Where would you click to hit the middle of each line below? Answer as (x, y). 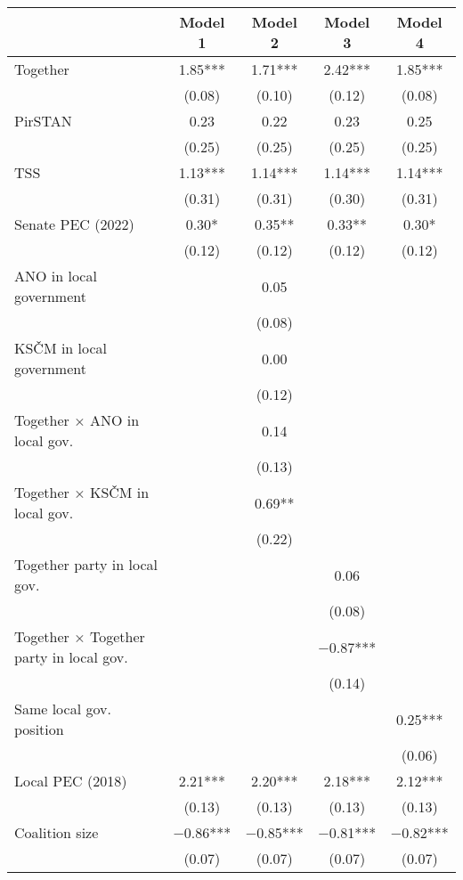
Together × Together (80, 636)
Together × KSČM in (82, 492)
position (39, 729)
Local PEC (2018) (71, 781)
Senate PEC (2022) (74, 224)
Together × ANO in (77, 420)
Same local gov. (63, 709)
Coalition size (57, 832)
